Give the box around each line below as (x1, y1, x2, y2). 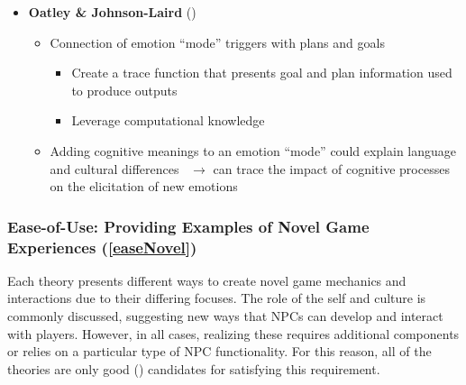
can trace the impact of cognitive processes (213, 159, 450, 178)
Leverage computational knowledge (71, 111, 265, 130)
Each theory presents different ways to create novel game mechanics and (7, 270, 407, 289)
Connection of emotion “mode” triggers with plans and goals (50, 32, 385, 51)
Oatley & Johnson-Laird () (28, 3, 196, 21)
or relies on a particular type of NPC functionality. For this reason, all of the (7, 342, 432, 361)
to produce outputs (71, 80, 178, 99)
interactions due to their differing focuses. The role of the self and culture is (7, 289, 426, 307)
